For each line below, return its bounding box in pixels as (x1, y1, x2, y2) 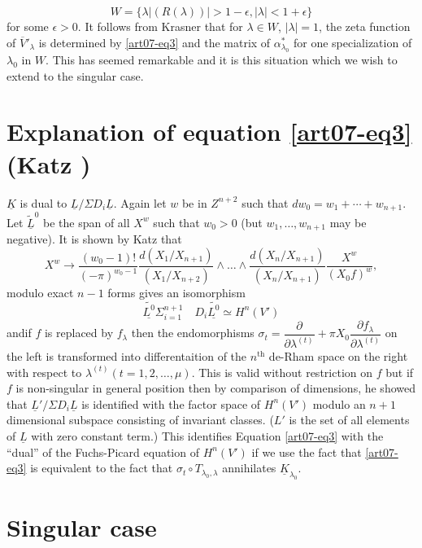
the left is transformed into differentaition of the (7, 348, 247, 365)
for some (7, 18, 49, 34)
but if (385, 363, 414, 380)
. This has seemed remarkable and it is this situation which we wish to (46, 51, 398, 68)
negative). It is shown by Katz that (7, 230, 182, 248)
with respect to (7, 363, 82, 380)
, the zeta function (319, 18, 411, 34)
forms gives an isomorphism (107, 283, 246, 300)
